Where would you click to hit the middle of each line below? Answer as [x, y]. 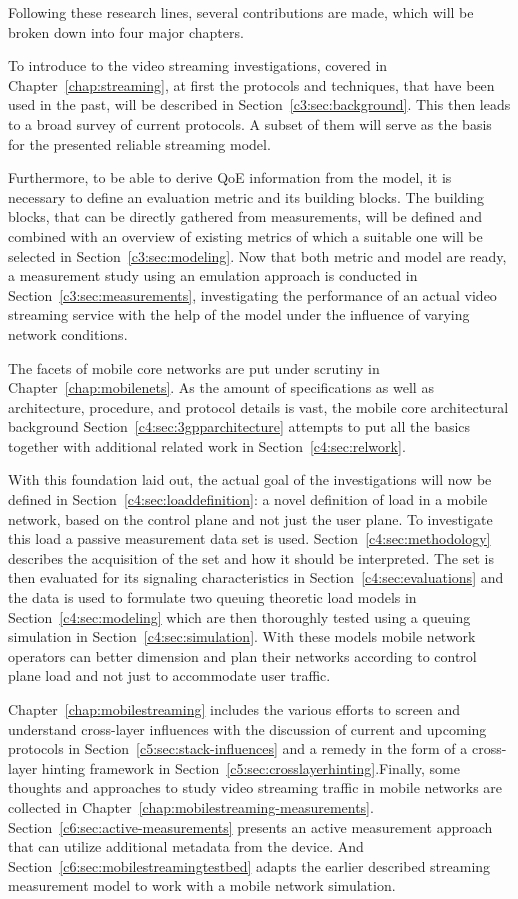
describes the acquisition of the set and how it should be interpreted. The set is [251, 557]
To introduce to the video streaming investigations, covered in [198, 65]
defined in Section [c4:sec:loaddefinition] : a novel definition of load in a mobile [248, 499]
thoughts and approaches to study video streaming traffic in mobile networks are [255, 787]
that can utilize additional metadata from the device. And [186, 846]
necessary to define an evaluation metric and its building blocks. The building [246, 196]
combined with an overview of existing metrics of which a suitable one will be [245, 235]
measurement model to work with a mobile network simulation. [202, 885]
